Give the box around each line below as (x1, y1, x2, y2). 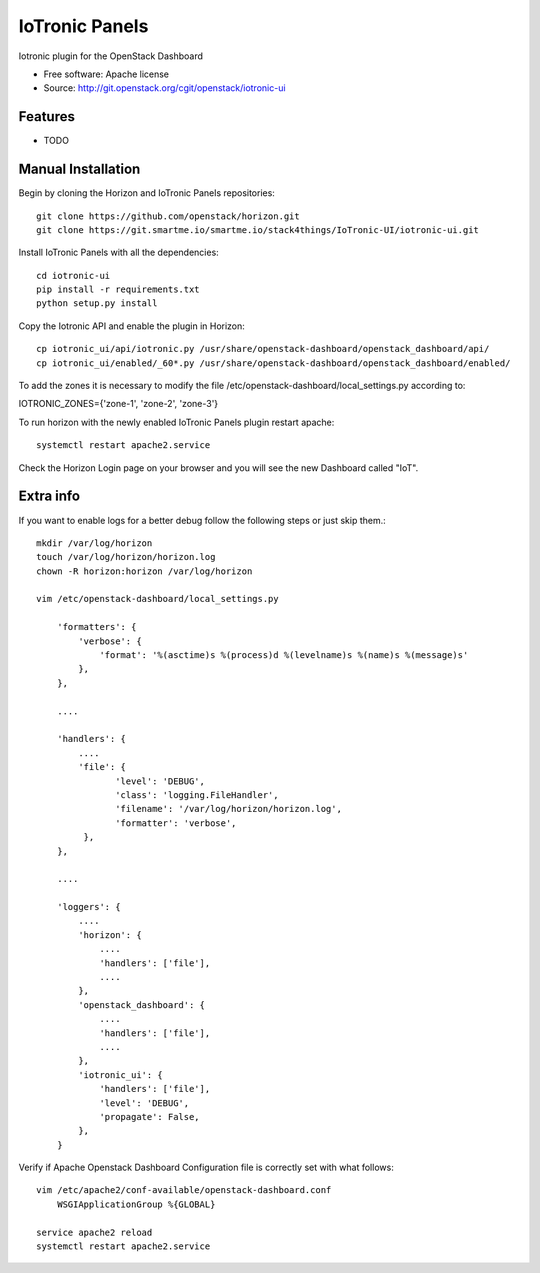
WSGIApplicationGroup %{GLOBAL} (56, 1198, 216, 1210)
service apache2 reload (36, 1226, 153, 1238)
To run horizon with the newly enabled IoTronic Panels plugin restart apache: (18, 416, 335, 428)
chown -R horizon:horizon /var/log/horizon (36, 565, 253, 577)
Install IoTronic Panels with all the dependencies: (18, 246, 219, 259)
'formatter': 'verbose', (115, 817, 237, 829)
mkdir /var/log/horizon (36, 537, 153, 549)
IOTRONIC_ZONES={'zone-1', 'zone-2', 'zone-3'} (18, 398, 219, 410)
